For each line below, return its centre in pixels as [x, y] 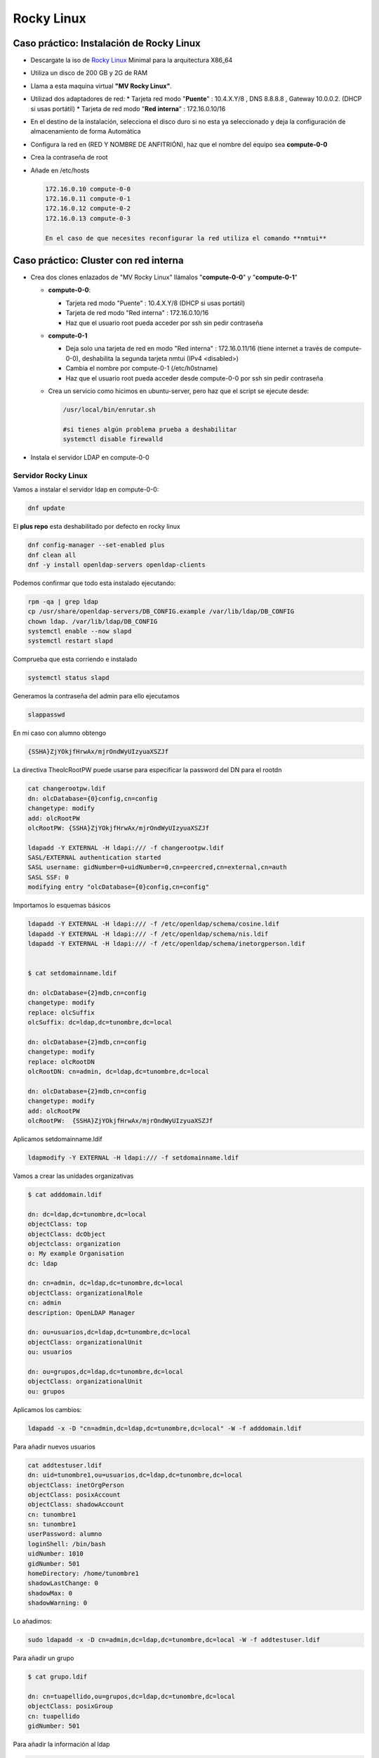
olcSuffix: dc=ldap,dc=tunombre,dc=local [100, 1022]
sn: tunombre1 [52, 1525]
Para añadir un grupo [44, 1658]
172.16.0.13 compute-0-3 [88, 218]
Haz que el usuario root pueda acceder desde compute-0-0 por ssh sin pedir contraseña [194, 378]
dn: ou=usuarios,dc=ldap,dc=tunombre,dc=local [109, 1332]
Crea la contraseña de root [69, 158]
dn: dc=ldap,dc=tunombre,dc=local [87, 1214]
